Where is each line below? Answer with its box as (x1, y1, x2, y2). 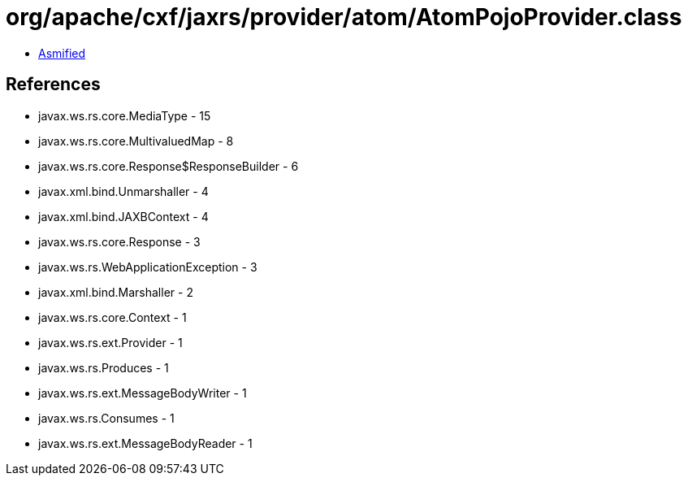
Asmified (38, 46, 86, 60)
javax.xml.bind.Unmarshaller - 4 (38, 184, 209, 198)
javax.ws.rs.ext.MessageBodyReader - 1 (38, 436, 253, 450)
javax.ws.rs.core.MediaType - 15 (38, 108, 211, 123)
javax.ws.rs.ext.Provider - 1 (38, 335, 183, 350)
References (6, 74, 101, 95)
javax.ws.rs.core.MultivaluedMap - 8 (38, 133, 234, 148)
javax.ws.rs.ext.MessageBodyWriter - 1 (38, 385, 247, 400)
